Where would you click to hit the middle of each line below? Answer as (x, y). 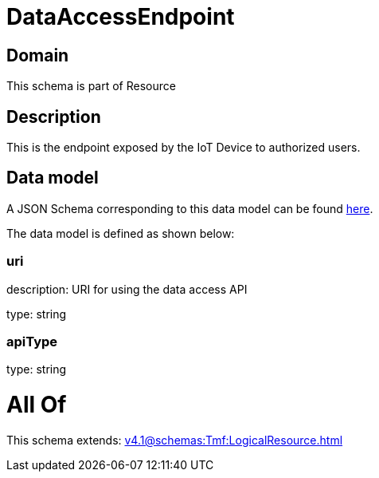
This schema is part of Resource (91, 86)
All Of (37, 405)
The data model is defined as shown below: (121, 233)
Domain (38, 55)
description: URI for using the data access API (127, 289)
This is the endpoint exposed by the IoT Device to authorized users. (184, 148)
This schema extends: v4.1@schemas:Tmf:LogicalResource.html (175, 440)
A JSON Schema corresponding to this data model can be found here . (190, 208)
